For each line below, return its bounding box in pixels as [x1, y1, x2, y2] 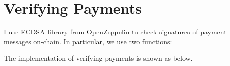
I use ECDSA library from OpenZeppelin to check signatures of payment [4, 27, 227, 37]
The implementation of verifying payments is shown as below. [4, 53, 193, 63]
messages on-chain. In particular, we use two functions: [4, 36, 172, 46]
